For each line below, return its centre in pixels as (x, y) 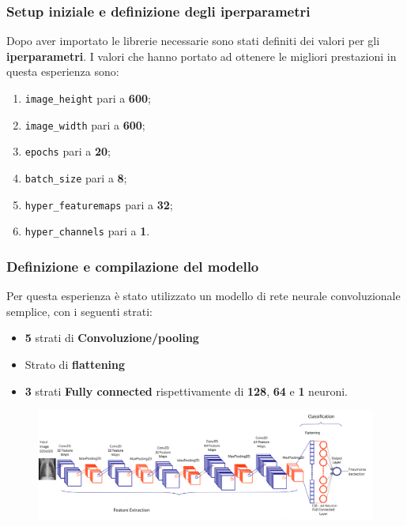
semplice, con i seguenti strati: (79, 311)
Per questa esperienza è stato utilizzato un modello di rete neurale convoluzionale (203, 296)
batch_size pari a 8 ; (76, 177)
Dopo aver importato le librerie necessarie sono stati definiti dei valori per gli (193, 41)
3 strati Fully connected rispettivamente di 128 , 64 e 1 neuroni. (186, 391)
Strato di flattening (75, 364)
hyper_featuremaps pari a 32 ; (99, 204)
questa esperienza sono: (63, 71)
